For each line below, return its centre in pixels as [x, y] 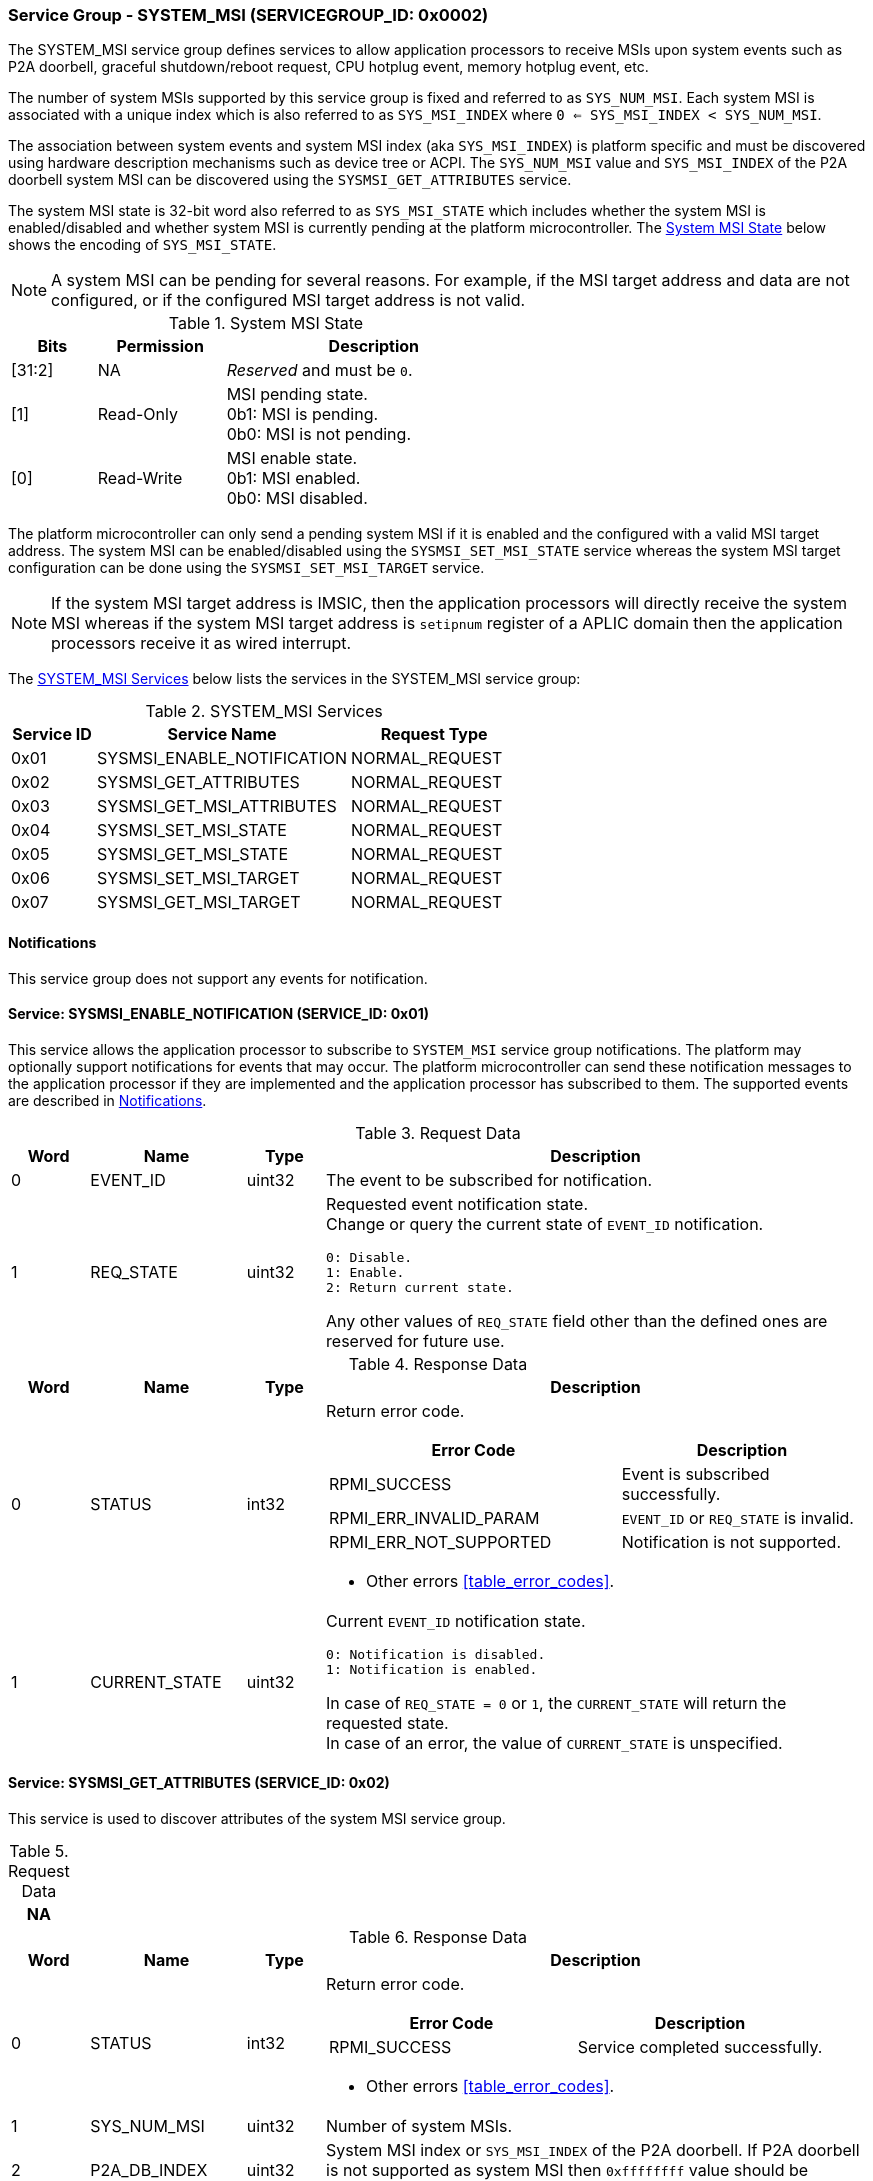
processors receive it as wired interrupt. [201, 643]
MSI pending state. [297, 394]
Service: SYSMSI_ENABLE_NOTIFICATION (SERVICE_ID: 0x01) [218, 1014]
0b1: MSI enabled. [293, 478]
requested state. [387, 1722]
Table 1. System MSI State [266, 323]
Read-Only [137, 414]
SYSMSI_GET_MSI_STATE [192, 854]
